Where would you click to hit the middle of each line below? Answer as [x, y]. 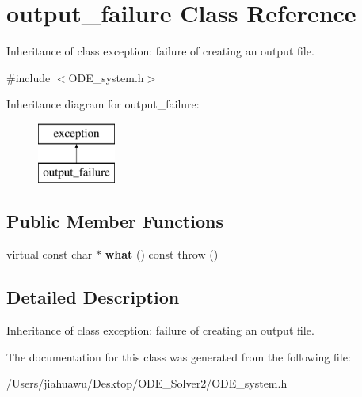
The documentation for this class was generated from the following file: [179, 356]
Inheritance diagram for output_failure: [103, 104]
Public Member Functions [115, 221]
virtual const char [50, 254]
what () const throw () [162, 254]
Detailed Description [93, 297]
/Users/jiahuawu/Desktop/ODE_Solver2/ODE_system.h [147, 383]
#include [29, 77]
